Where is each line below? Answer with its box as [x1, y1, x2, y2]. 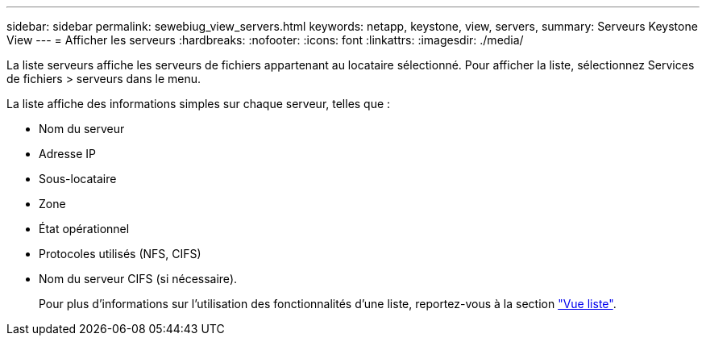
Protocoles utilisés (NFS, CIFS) [39, 247, 201, 261]
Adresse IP [39, 147, 97, 161]
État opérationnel [39, 222, 130, 236]
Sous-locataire [39, 172, 117, 186]
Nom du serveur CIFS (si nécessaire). [39, 272, 238, 286]
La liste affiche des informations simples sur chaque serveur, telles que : [6, 97, 391, 111]
